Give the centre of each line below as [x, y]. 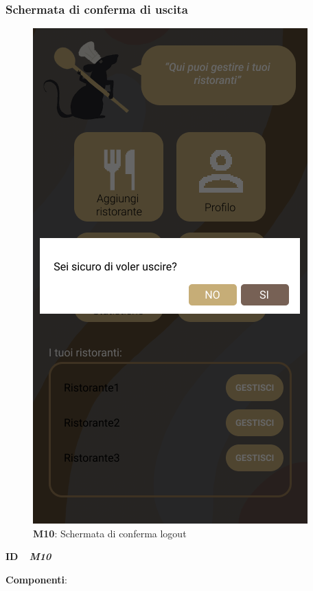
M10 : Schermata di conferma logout [110, 533]
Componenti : [36, 579]
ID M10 [28, 556]
